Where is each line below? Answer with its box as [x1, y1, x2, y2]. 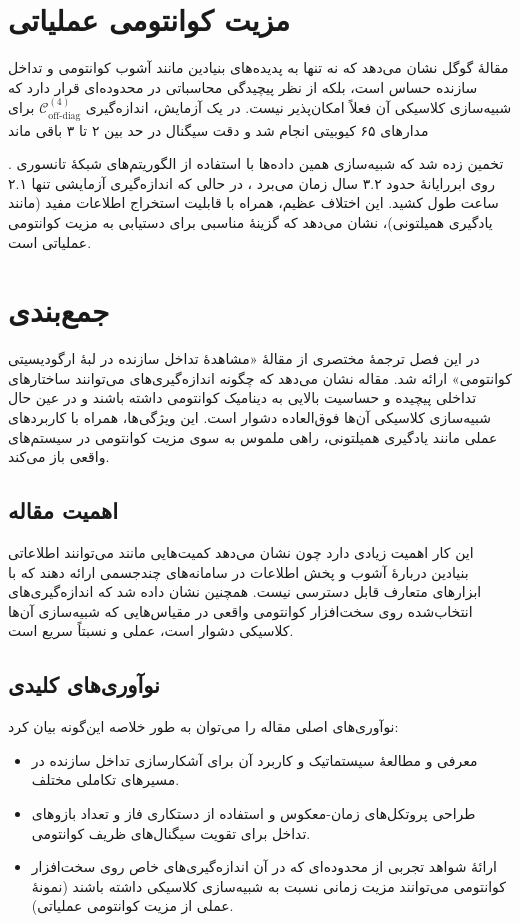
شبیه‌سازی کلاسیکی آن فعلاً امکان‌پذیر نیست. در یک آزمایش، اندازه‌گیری [85, 97, 512, 118]
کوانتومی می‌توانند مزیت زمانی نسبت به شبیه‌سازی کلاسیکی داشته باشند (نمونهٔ [31, 875, 506, 896]
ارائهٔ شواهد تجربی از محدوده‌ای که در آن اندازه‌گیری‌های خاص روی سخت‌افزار [31, 856, 497, 877]
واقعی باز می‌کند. [8, 446, 110, 467]
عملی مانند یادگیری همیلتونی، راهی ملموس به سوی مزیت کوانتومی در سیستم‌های [8, 426, 498, 447]
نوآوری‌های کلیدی [8, 669, 160, 700]
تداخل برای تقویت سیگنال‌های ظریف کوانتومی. [31, 822, 311, 843]
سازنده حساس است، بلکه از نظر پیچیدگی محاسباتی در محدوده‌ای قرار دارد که [8, 76, 478, 97]
